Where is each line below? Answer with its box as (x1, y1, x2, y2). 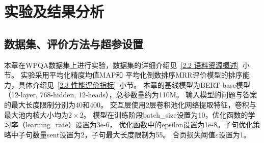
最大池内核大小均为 (4, 109, 68, 120)
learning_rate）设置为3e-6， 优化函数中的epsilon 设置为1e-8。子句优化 (25, 119, 253, 130)
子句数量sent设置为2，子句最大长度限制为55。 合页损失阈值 (18, 129, 216, 139)
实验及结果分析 (4, 1, 104, 22)
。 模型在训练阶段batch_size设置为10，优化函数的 (83, 109, 248, 120)
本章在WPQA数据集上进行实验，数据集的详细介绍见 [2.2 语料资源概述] (4, 59, 239, 70)
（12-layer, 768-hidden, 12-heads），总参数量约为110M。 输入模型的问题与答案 (4, 89, 257, 100)
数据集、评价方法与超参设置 (4, 35, 143, 51)
